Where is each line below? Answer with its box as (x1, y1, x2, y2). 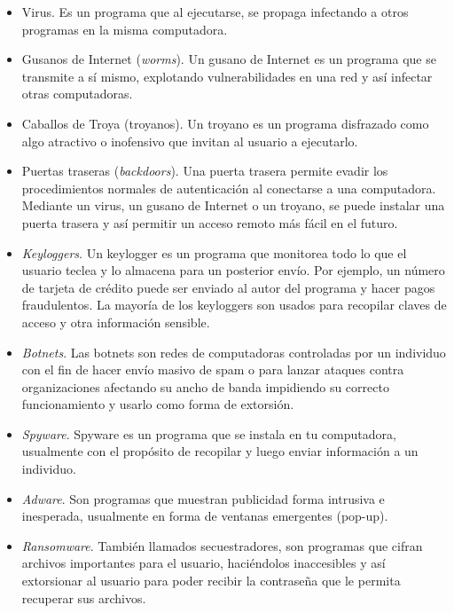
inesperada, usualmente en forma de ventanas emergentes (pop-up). (21, 507, 388, 525)
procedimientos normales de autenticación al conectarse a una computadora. (21, 178, 436, 197)
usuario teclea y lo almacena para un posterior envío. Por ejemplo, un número (21, 261, 445, 279)
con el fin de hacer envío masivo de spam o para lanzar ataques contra (21, 360, 404, 379)
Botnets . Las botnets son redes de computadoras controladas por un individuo (21, 342, 446, 361)
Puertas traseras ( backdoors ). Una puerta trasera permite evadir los (21, 161, 388, 180)
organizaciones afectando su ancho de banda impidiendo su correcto (21, 377, 389, 396)
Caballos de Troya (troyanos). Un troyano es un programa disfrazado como (21, 114, 429, 132)
